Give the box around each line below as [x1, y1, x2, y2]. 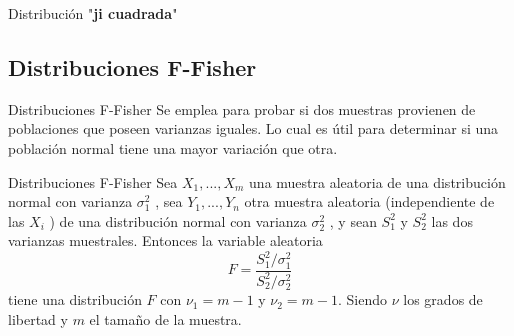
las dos [431, 210, 473, 231]
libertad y [8, 309, 68, 329]
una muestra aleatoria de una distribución [249, 171, 506, 192]
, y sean [329, 210, 377, 231]
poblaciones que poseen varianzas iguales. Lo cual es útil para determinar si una [8, 118, 499, 139]
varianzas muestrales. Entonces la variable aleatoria [8, 230, 323, 251]
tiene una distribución [8, 289, 142, 310]
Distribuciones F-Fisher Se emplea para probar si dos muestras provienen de [8, 98, 476, 119]
